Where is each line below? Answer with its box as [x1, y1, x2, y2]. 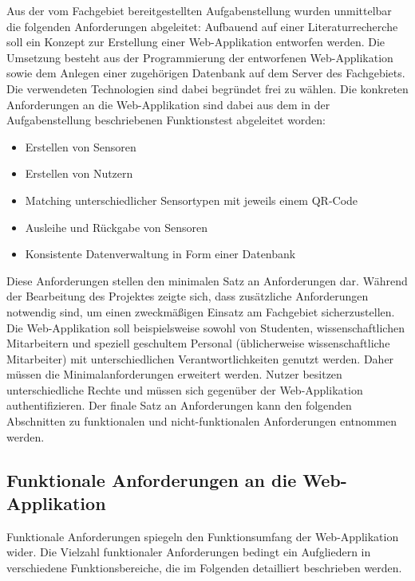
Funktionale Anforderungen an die [6, 467, 297, 492]
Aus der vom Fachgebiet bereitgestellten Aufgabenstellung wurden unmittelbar [6, 2, 392, 18]
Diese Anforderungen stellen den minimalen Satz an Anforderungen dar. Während [6, 272, 408, 289]
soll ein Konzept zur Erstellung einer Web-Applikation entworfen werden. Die [6, 33, 385, 50]
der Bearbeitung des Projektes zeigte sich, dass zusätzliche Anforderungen [6, 288, 369, 304]
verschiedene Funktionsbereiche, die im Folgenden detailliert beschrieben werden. [6, 559, 402, 576]
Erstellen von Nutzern [25, 165, 133, 182]
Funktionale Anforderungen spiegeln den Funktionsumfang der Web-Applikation [6, 528, 399, 544]
